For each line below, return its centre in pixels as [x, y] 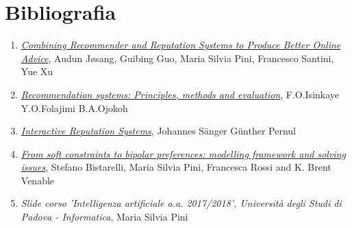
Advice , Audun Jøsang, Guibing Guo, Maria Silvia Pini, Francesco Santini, [177, 58]
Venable [38, 180]
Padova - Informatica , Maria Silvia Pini [104, 217]
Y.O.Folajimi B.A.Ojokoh [74, 108]
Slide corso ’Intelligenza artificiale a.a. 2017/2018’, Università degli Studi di [181, 203]
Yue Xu [37, 71]
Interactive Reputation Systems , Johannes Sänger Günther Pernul [158, 131]
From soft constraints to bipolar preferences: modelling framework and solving [183, 153]
